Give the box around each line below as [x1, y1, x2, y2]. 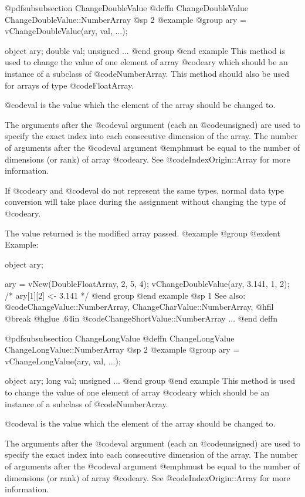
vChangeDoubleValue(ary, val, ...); [5, 25, 128, 37]
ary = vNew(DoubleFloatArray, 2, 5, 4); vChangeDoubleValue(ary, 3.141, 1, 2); [5, 278, 290, 290]
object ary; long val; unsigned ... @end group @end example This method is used [5, 374, 296, 387]
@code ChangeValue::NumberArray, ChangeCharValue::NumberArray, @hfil [5, 300, 274, 313]
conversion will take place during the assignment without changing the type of [5, 195, 286, 208]
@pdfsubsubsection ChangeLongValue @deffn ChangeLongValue [5, 332, 235, 344]
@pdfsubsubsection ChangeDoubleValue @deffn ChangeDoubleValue [5, 2, 248, 13]
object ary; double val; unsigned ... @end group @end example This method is [5, 44, 285, 56]
